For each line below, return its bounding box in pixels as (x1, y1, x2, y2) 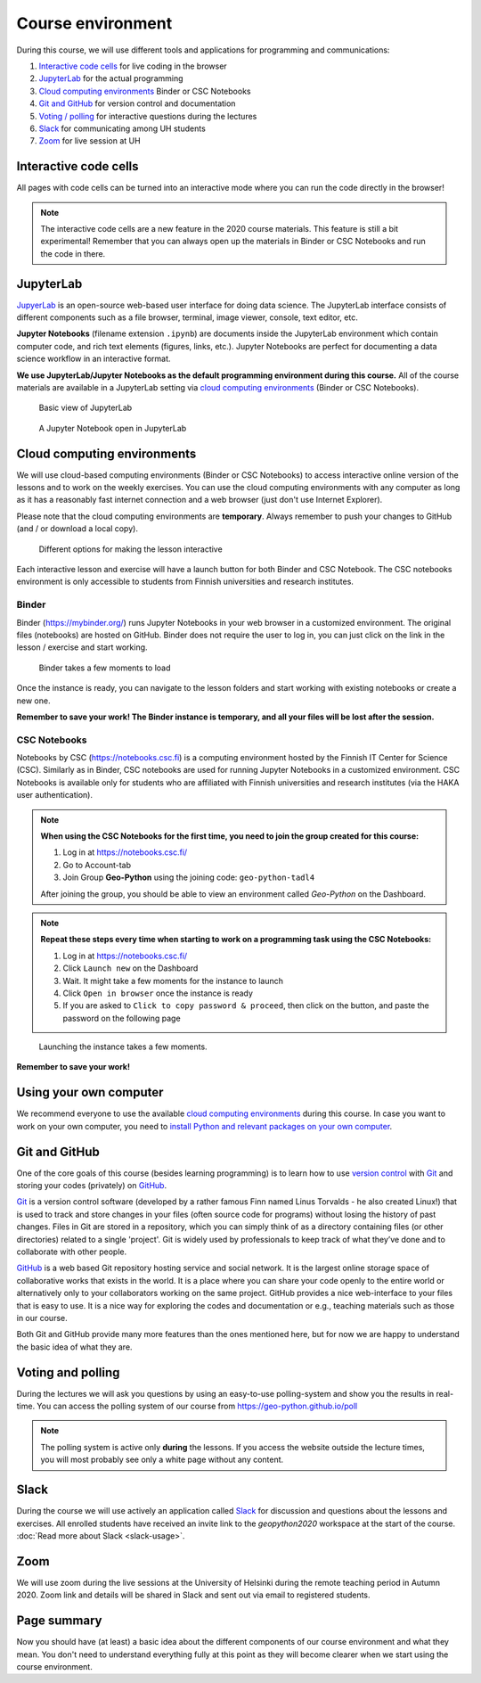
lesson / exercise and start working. (16, 642, 148, 653)
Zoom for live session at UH (38, 135, 142, 146)
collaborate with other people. (16, 1246, 127, 1257)
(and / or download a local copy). (16, 523, 138, 534)
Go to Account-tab (62, 859, 131, 870)
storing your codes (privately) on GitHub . (16, 1180, 167, 1191)
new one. (16, 695, 51, 706)
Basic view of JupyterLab (38, 402, 133, 414)
